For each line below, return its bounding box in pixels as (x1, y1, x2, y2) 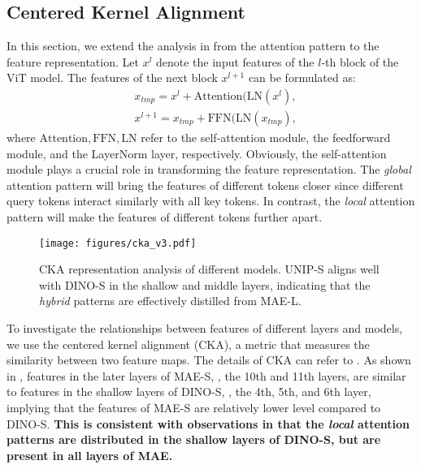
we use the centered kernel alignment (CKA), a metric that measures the (7, 335, 370, 352)
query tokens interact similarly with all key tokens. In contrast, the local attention (7, 192, 415, 209)
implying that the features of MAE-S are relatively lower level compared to (7, 399, 381, 416)
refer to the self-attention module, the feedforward (141, 129, 391, 146)
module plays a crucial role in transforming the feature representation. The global (7, 161, 411, 178)
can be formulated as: (248, 69, 356, 86)
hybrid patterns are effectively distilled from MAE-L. (39, 292, 302, 309)
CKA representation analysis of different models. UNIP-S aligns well (39, 260, 380, 278)
